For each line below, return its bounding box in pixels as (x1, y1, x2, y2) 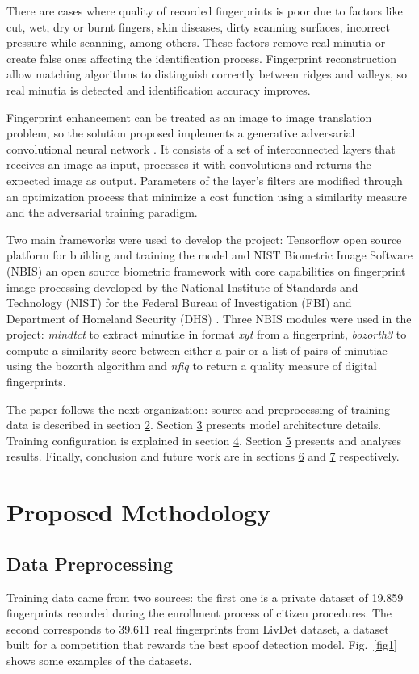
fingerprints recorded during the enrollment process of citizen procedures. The (6, 604, 392, 621)
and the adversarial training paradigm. (6, 204, 198, 221)
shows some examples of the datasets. (6, 651, 192, 668)
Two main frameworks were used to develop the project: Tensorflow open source (6, 230, 402, 247)
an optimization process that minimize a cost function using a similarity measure (6, 187, 408, 204)
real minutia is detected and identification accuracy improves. (6, 81, 311, 98)
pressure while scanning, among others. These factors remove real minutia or (6, 34, 386, 51)
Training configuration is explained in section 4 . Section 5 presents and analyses (6, 432, 402, 449)
